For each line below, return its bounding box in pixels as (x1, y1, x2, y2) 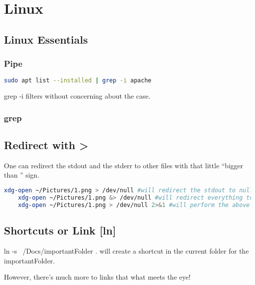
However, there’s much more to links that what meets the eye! (4, 272, 191, 282)
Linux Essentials (4, 31, 88, 47)
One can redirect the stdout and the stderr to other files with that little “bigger (4, 160, 243, 170)
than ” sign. (4, 170, 40, 180)
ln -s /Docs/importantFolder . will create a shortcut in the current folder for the (4, 245, 249, 256)
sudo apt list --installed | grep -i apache (4, 77, 152, 84)
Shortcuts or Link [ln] (4, 223, 116, 238)
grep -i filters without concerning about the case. (4, 91, 151, 101)
